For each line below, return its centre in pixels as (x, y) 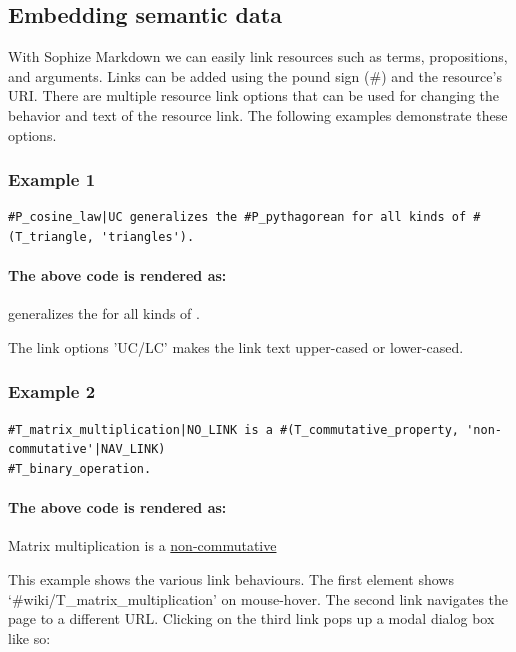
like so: (29, 637)
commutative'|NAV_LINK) (87, 449)
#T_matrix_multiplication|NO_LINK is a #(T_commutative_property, (234, 429)
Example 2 (52, 391)
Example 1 (52, 179)
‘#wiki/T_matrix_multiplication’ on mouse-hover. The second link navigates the (258, 598)
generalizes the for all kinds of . (104, 313)
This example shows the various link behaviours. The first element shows (231, 578)
